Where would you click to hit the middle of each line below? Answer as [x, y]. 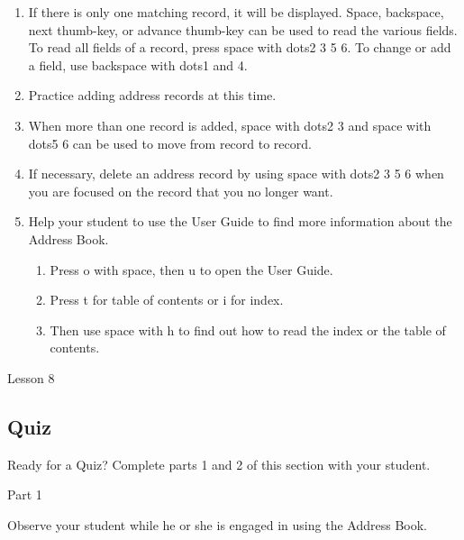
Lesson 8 [31, 377]
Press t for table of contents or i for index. [167, 300]
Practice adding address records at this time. [152, 95]
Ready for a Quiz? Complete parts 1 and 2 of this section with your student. [219, 464]
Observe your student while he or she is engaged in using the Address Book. [217, 524]
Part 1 [25, 494]
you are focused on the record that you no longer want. [181, 191]
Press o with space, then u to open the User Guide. [191, 269]
